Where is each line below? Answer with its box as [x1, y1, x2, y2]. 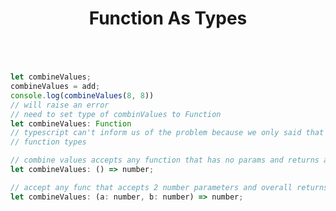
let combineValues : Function [10, 118, 132, 129]
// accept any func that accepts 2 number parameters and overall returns [10, 182, 329, 192]
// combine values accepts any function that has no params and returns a [10, 155, 329, 166]
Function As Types [88, 7, 248, 30]
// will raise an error [10, 100, 110, 110]
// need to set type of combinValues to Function [10, 109, 222, 119]
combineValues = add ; [10, 82, 101, 92]
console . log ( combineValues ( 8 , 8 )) [10, 90, 155, 101]
